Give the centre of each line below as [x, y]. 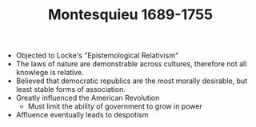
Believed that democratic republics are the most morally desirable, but [132, 81]
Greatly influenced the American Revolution [88, 98]
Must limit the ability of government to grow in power [115, 106]
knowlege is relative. [50, 73]
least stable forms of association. [70, 89]
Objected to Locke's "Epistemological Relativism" [97, 56]
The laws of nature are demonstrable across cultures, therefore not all [131, 64]
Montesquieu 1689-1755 [130, 15]
